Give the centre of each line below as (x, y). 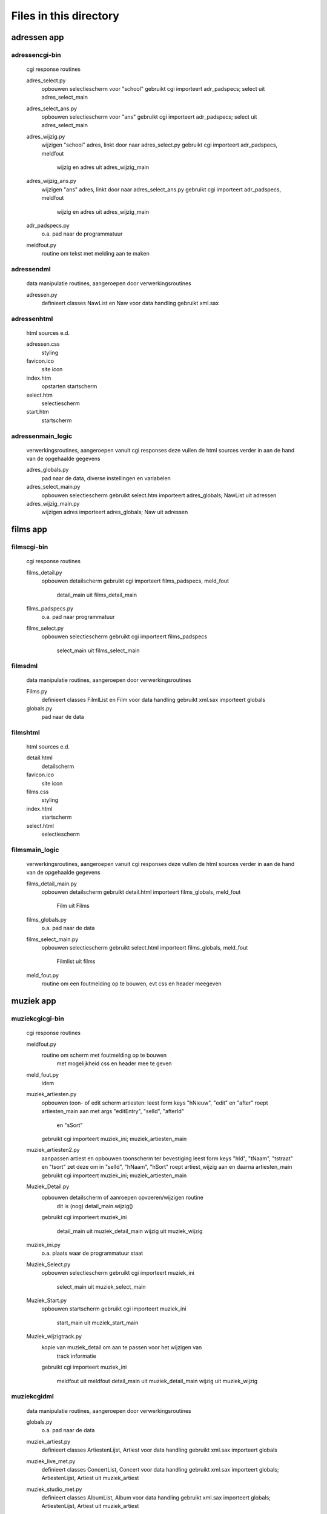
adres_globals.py (48, 470)
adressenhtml (32, 319)
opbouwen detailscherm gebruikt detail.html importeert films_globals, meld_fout (141, 892)
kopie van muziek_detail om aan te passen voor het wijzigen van (122, 1347)
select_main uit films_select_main (98, 650)
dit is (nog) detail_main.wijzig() (95, 1206)
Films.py (37, 691)
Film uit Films (73, 906)
